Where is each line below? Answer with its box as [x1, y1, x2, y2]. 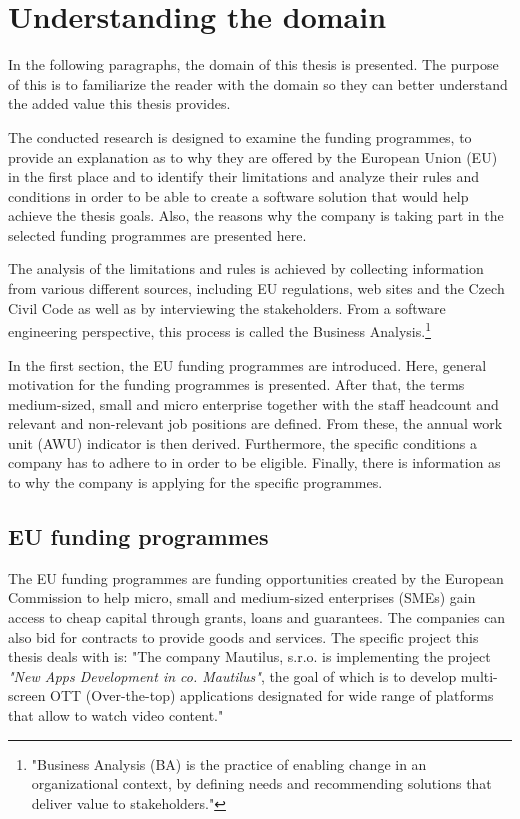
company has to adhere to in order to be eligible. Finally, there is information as [8, 452, 501, 473]
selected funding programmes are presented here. [8, 224, 307, 245]
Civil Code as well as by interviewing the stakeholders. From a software [8, 297, 446, 318]
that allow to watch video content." [8, 705, 224, 726]
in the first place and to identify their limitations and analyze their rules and [8, 166, 479, 187]
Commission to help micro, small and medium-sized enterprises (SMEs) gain [8, 587, 476, 608]
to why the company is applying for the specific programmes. [8, 472, 383, 493]
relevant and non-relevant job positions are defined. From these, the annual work [8, 413, 503, 434]
